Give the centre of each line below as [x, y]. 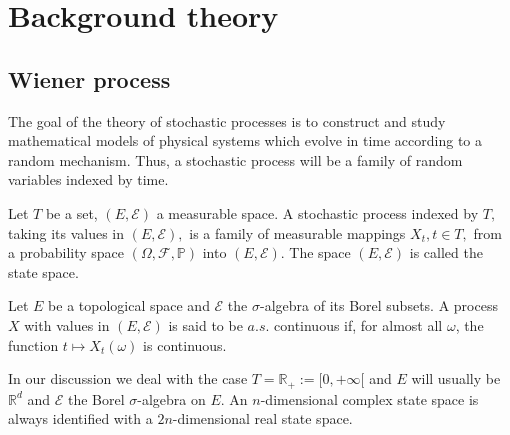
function [33, 344]
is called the [446, 252]
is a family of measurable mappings [297, 232]
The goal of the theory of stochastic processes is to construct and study [227, 120]
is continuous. [185, 344]
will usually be [456, 378]
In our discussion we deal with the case [128, 378]
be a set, [71, 212]
